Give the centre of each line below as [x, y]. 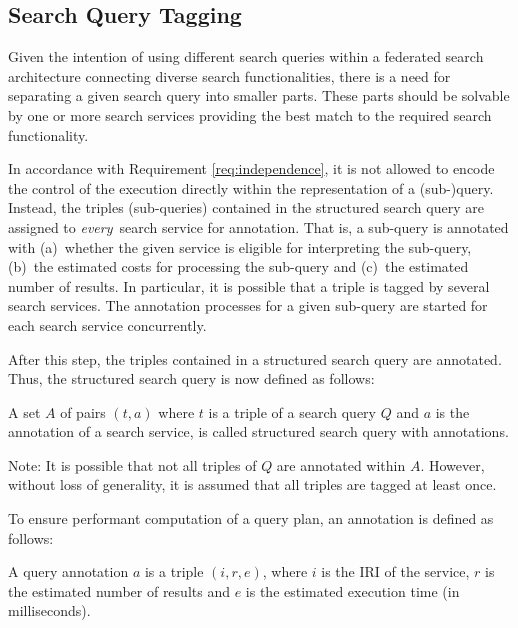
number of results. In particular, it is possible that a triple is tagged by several [249, 285]
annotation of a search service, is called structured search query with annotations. [258, 431]
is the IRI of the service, [395, 571]
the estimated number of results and [119, 590]
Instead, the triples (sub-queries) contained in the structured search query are [246, 207]
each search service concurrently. [107, 324]
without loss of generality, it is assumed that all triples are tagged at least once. [252, 484]
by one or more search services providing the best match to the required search [250, 114]
